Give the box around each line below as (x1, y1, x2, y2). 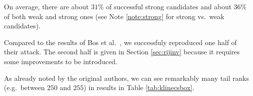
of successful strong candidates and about (106, 1, 232, 11)
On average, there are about (4, 1, 89, 11)
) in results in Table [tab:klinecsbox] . (83, 82, 195, 93)
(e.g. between (4, 82, 45, 93)
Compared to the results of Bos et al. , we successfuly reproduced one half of (4, 37, 237, 47)
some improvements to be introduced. (4, 56, 118, 66)
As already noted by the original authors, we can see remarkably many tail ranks (4, 72, 249, 83)
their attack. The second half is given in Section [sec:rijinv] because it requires (4, 47, 240, 57)
